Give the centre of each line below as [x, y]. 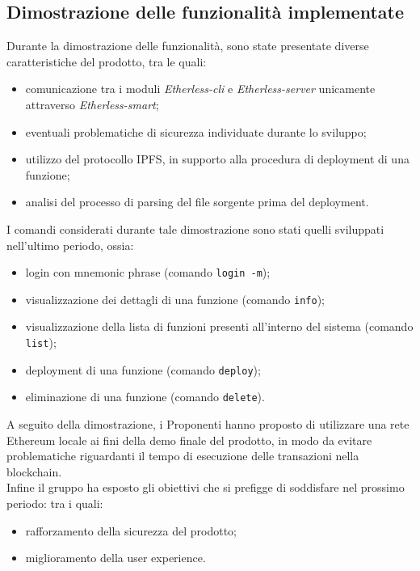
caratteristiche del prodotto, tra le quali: [107, 61]
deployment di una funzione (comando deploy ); [143, 369]
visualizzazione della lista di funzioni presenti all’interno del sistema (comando [219, 326]
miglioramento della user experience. [115, 558]
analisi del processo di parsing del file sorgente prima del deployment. [197, 202]
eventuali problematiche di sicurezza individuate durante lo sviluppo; [196, 131]
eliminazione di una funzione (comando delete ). [145, 397]
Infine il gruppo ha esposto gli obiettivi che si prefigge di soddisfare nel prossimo [206, 487]
